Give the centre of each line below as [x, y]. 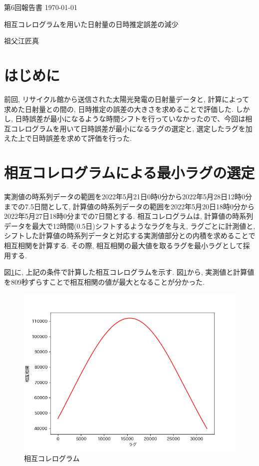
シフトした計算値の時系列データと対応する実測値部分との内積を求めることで [130, 235]
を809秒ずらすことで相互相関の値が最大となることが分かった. [104, 281]
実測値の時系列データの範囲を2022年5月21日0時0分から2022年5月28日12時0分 [128, 196]
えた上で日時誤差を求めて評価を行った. [68, 138]
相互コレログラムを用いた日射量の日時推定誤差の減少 [91, 24]
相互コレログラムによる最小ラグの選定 [129, 173]
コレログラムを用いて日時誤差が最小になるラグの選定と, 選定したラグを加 [131, 128]
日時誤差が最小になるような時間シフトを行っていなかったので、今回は [130, 119]
